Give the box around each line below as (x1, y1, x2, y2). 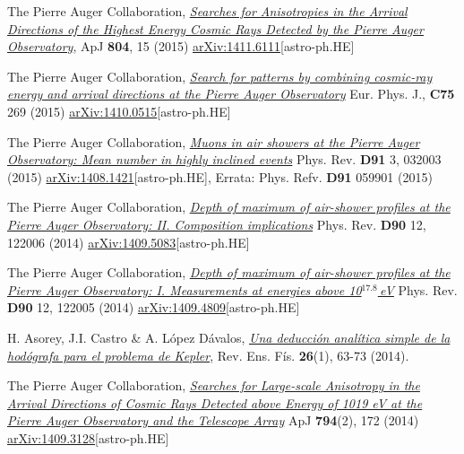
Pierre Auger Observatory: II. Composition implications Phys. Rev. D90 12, (7, 214, 426, 233)
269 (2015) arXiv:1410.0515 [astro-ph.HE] (7, 101, 231, 120)
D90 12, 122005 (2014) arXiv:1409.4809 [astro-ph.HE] (7, 298, 300, 317)
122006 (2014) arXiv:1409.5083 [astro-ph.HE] (7, 232, 250, 251)
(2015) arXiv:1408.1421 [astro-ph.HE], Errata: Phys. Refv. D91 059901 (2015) (7, 167, 433, 186)
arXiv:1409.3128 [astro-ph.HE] (7, 428, 169, 447)
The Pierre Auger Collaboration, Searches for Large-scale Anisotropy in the (7, 376, 420, 395)
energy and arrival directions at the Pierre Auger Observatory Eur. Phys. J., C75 (7, 84, 455, 103)
